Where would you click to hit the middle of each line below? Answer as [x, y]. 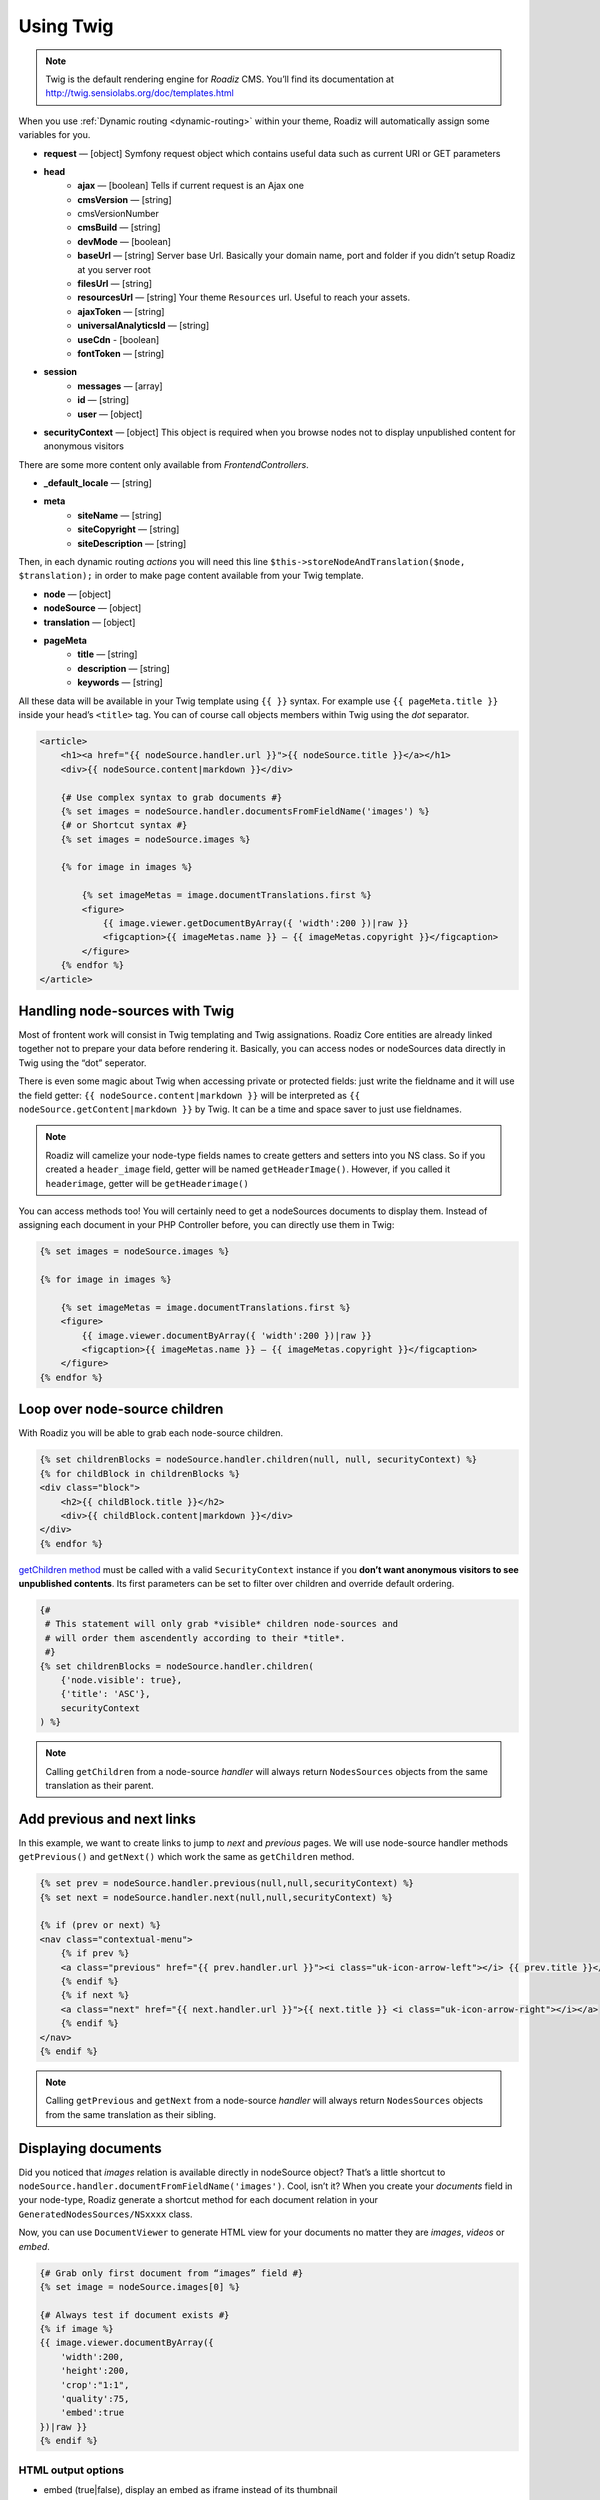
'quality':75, [95, 2399]
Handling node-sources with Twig [126, 1010]
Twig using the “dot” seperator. [82, 1062]
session [60, 372]
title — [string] [107, 654]
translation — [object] [89, 622]
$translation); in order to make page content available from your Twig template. [191, 576]
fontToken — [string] [121, 353]
